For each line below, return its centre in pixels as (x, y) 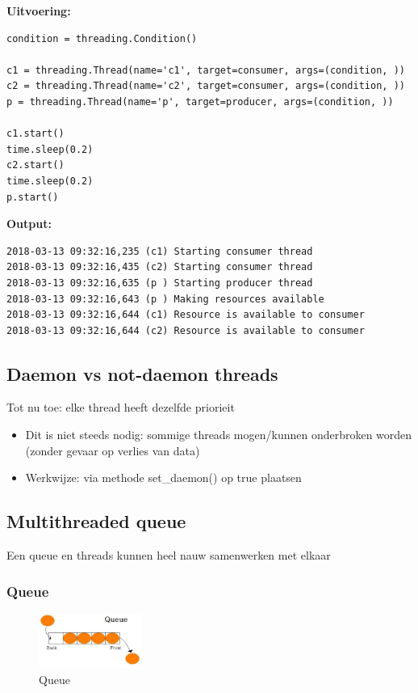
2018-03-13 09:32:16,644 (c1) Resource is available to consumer (186, 315)
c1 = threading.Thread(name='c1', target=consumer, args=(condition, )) (206, 70)
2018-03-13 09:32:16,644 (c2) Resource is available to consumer (186, 330)
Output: (29, 224)
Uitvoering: (39, 11)
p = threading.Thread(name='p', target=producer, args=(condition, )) (200, 101)
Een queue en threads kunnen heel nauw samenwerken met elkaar (169, 555)
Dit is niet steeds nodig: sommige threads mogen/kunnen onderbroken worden (219, 435)
